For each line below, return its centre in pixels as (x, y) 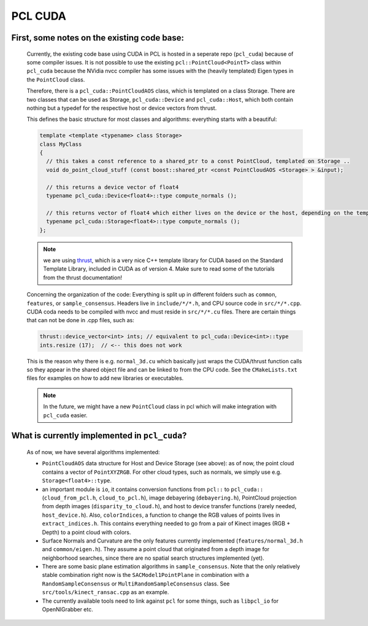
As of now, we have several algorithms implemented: (93, 452)
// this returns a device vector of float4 (113, 187)
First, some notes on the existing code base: (98, 38)
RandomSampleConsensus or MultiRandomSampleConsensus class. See (136, 584)
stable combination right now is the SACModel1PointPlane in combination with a (146, 575)
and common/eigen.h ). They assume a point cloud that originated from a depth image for (156, 549)
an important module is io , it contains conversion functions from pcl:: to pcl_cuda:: (153, 489)
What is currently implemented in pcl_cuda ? (99, 436)
